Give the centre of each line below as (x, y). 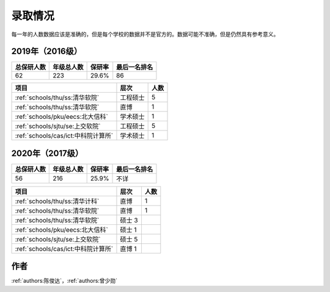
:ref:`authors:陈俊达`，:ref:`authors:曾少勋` (64, 281)
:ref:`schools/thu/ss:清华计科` (57, 201)
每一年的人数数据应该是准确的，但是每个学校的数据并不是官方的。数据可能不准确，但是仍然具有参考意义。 (145, 34)
